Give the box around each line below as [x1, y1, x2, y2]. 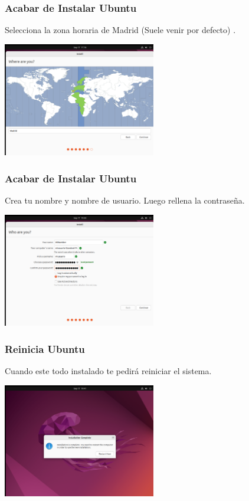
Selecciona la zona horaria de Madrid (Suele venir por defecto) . [5, 24, 236, 36]
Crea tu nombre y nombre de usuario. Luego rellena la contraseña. [5, 194, 245, 207]
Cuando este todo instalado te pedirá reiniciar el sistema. [5, 365, 212, 377]
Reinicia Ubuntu [5, 341, 85, 356]
